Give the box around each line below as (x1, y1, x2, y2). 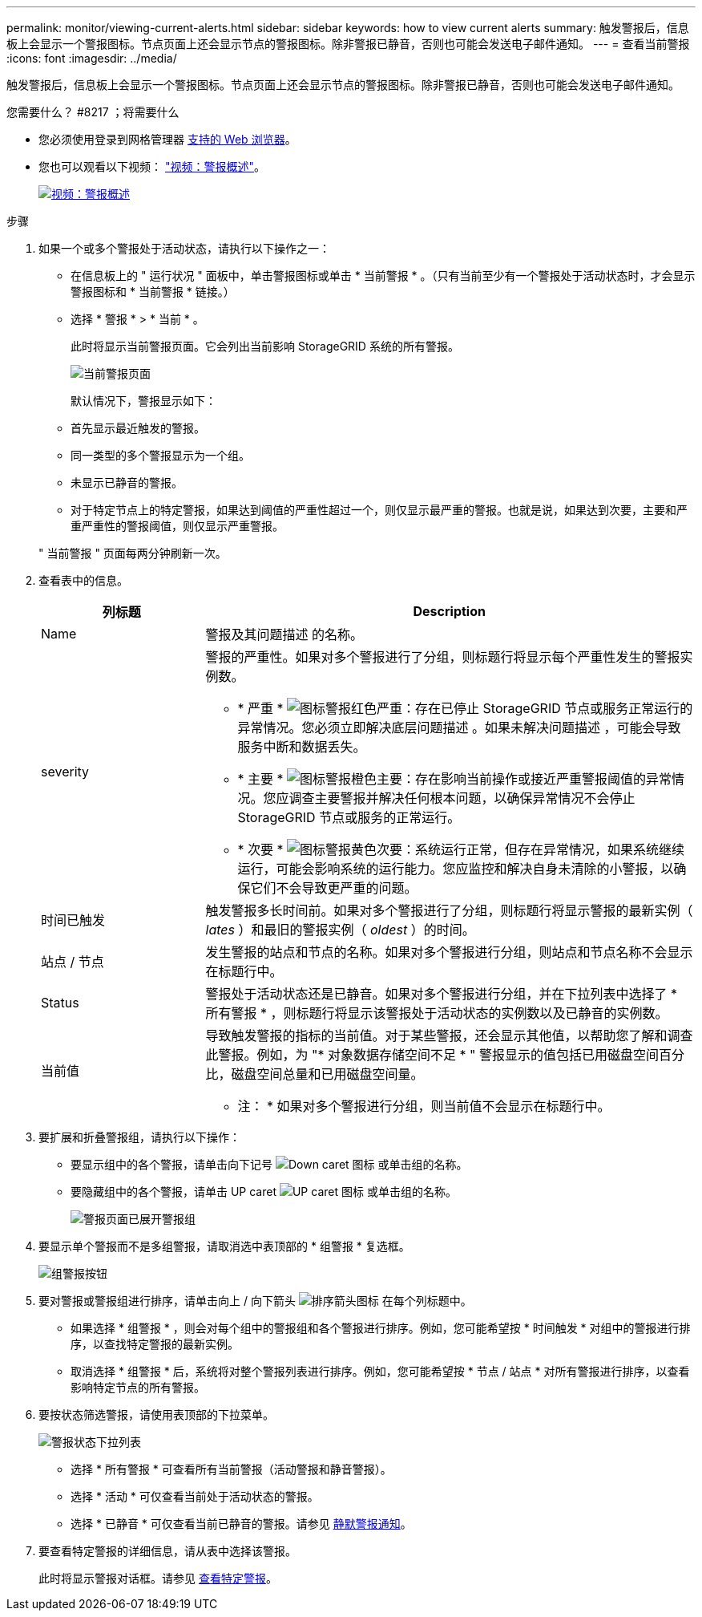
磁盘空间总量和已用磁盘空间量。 (231, 1066, 424, 1082)
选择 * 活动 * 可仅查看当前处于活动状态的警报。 (71, 1489, 319, 1503)
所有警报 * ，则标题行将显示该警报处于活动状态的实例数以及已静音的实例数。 (205, 1005, 668, 1021)
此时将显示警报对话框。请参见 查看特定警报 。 (38, 1571, 277, 1585)
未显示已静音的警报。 (71, 476, 183, 489)
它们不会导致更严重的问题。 (250, 880, 418, 896)
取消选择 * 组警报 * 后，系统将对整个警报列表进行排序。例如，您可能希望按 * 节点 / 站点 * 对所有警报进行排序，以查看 (71, 1364, 690, 1378)
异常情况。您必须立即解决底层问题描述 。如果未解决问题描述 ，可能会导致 (237, 719, 681, 736)
